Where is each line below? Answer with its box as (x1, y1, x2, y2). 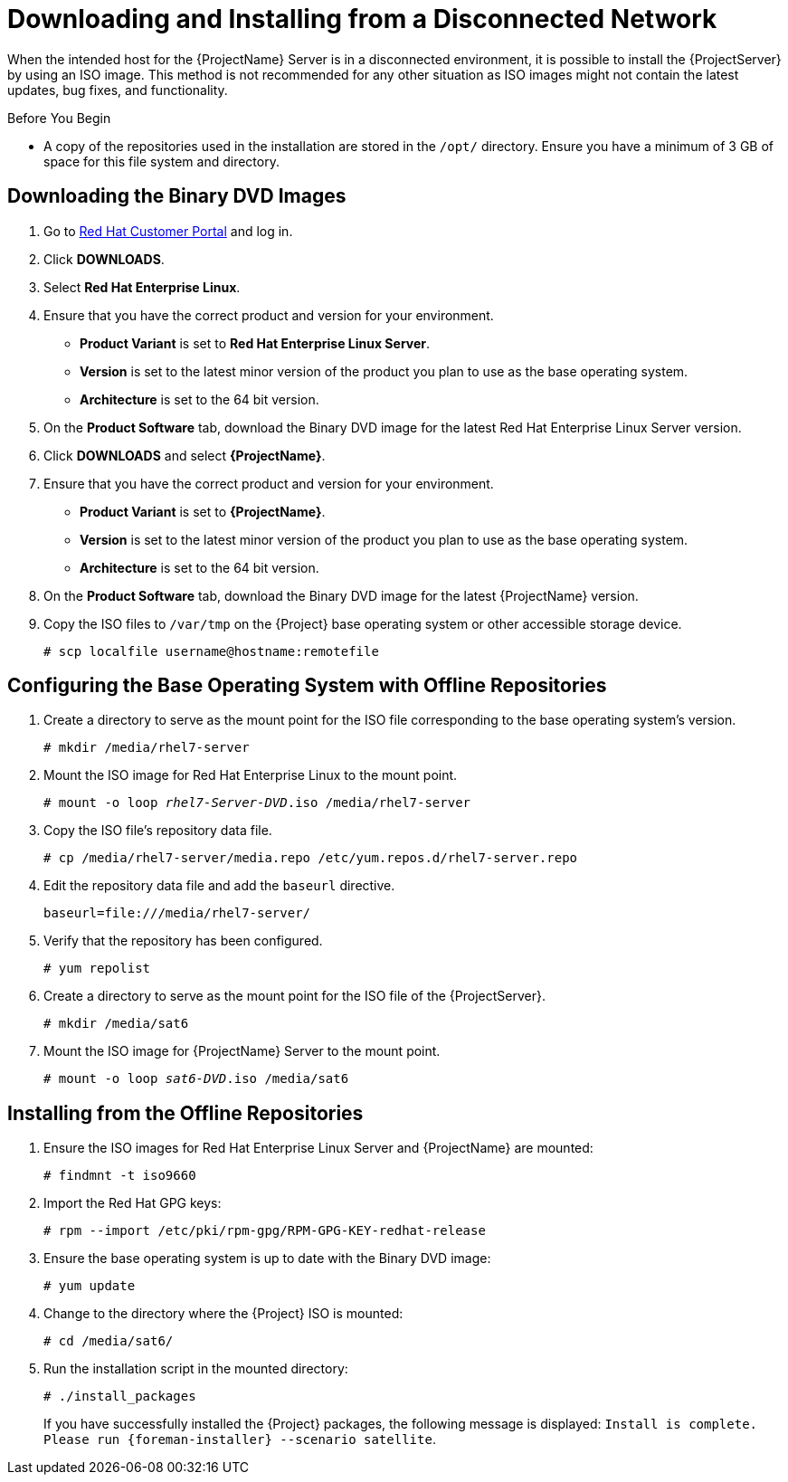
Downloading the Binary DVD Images (7, 185, 347, 208)
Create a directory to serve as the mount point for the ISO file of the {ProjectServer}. (43, 988, 546, 1004)
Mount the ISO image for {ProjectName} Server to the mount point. (43, 1043, 441, 1059)
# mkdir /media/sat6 (43, 1016, 189, 1031)
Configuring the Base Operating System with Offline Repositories (7, 674, 607, 698)
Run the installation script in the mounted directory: (43, 1361, 348, 1377)
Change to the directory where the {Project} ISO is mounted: (43, 1306, 403, 1322)
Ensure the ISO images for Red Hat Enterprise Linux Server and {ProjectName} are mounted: (43, 1140, 593, 1156)
